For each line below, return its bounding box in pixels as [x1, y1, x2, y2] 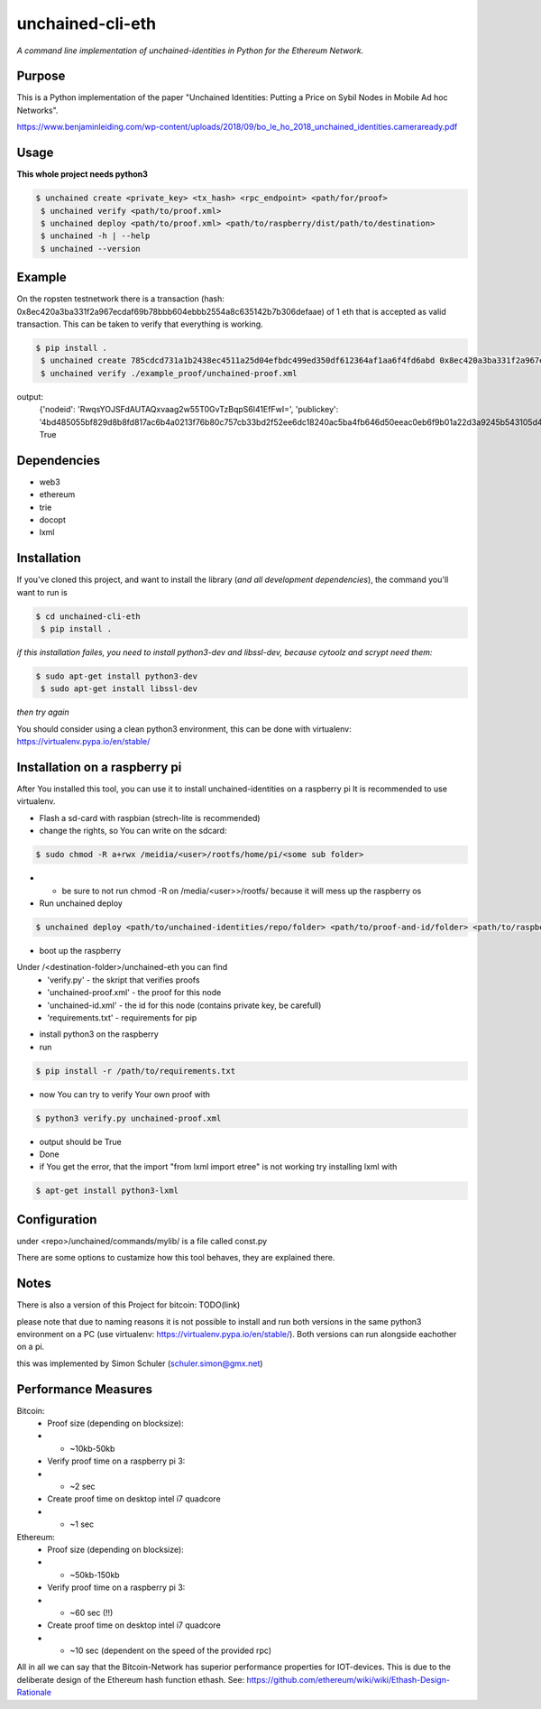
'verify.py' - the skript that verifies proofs [47, 975, 200, 985]
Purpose [16, 69, 66, 84]
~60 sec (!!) [69, 1607, 114, 1618]
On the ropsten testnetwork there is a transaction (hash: [16, 293, 225, 304]
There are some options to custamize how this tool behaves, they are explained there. [16, 1252, 335, 1263]
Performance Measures [16, 1381, 153, 1397]
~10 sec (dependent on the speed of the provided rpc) [69, 1645, 272, 1656]
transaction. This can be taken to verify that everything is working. [16, 319, 263, 329]
